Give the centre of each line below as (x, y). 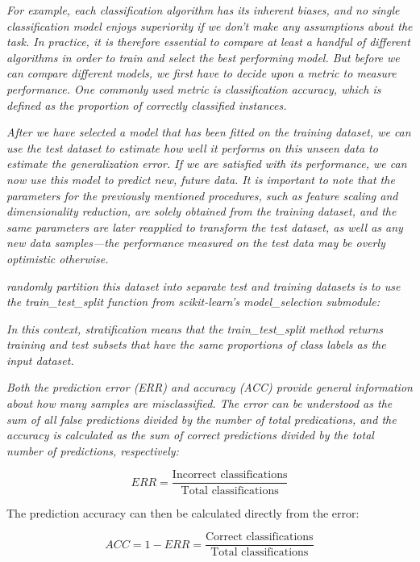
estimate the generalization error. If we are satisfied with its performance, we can (207, 164)
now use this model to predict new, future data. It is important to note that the (201, 179)
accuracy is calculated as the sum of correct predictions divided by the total (190, 435)
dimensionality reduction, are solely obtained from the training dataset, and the (202, 211)
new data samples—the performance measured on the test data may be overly (196, 243)
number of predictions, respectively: (93, 450)
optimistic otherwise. (58, 258)
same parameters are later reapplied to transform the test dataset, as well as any (205, 226)
